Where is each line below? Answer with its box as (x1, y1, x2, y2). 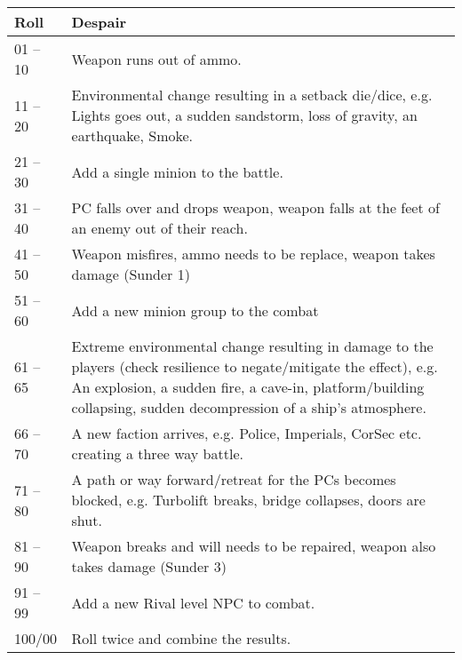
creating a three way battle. (71, 443, 243, 464)
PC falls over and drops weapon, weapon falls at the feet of (71, 197, 440, 218)
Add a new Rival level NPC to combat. (71, 592, 315, 613)
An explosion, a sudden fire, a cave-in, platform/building (71, 377, 425, 397)
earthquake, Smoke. (71, 125, 194, 146)
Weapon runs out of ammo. (71, 48, 242, 69)
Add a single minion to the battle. (71, 161, 283, 182)
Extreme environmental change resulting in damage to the (71, 336, 434, 356)
